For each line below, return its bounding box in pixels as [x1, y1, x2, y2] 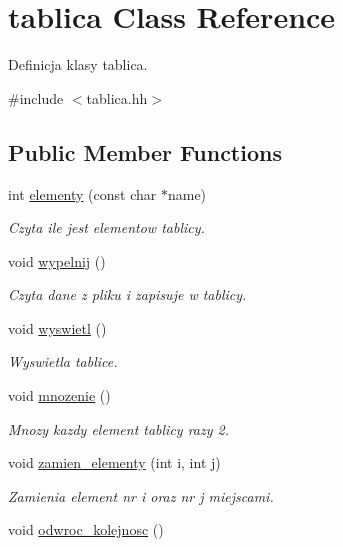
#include [8, 87, 64, 108]
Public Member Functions [8, 136, 282, 167]
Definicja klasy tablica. [8, 54, 148, 75]
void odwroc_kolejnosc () [8, 519, 164, 540]
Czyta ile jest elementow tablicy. [8, 217, 205, 238]
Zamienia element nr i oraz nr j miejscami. [8, 485, 274, 506]
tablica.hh [86, 87, 148, 108]
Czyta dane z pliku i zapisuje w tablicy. [8, 284, 247, 305]
